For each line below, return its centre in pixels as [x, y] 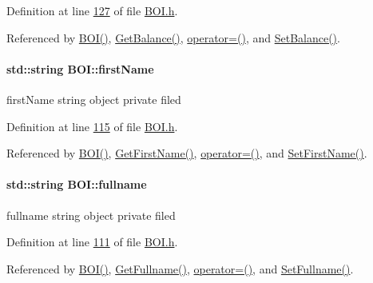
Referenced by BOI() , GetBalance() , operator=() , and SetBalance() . [173, 37]
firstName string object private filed [94, 99]
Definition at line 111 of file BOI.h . [92, 242]
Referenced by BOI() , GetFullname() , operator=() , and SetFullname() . [180, 268]
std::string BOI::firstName [80, 68]
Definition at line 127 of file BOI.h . [92, 10]
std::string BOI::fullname [77, 184]
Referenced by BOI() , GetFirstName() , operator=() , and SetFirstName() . [187, 153]
